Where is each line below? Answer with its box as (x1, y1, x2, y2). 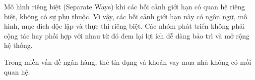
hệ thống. (4, 40, 33, 50)
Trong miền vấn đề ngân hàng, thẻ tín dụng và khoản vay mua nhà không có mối (4, 56, 252, 67)
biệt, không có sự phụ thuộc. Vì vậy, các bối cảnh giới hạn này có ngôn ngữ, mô (4, 11, 248, 21)
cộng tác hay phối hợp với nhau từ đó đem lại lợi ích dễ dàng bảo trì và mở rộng (4, 30, 250, 40)
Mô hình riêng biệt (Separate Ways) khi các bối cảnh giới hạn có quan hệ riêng (4, 1, 245, 11)
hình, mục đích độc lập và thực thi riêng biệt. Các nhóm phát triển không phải (4, 21, 245, 31)
